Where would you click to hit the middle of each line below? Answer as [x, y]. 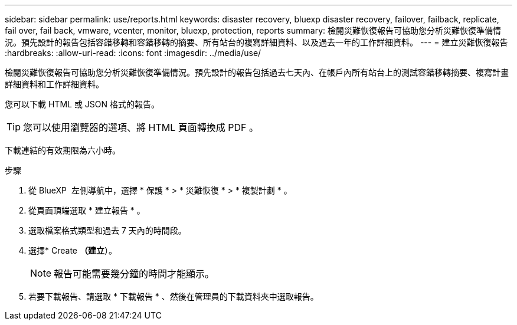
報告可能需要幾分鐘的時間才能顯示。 [134, 274]
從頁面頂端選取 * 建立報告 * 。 [87, 210]
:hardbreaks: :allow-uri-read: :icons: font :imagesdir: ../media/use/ [133, 53]
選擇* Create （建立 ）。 [73, 250]
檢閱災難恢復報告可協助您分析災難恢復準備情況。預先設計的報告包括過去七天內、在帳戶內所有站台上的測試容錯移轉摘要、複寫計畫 [257, 72]
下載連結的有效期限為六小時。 [63, 150]
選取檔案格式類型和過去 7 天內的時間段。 [107, 230]
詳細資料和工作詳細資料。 [54, 84]
